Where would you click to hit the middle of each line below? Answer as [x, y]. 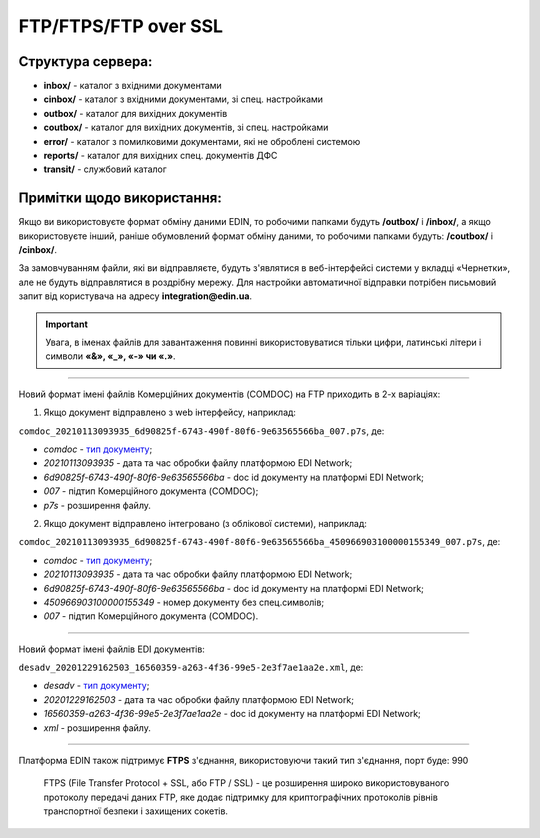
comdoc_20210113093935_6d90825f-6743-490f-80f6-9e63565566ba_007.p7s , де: [201, 431]
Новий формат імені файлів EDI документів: [111, 649]
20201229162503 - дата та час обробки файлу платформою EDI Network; [199, 699]
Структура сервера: [85, 61]
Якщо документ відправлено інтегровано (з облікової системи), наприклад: [205, 523]
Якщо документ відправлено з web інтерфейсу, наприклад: [170, 412]
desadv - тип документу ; [96, 686]
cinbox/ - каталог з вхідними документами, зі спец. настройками [183, 99]
